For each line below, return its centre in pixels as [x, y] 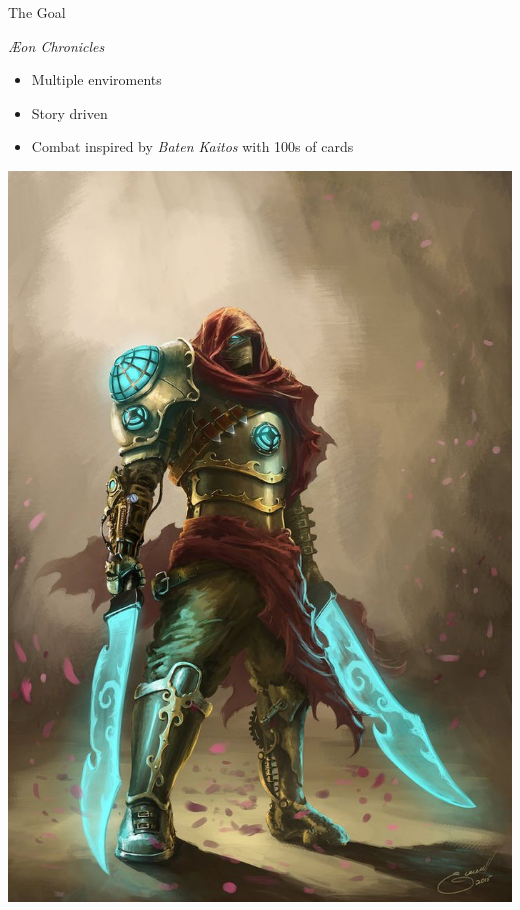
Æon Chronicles [56, 45]
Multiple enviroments [96, 79]
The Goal [37, 12]
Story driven [69, 112]
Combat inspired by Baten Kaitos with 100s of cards [192, 146]
